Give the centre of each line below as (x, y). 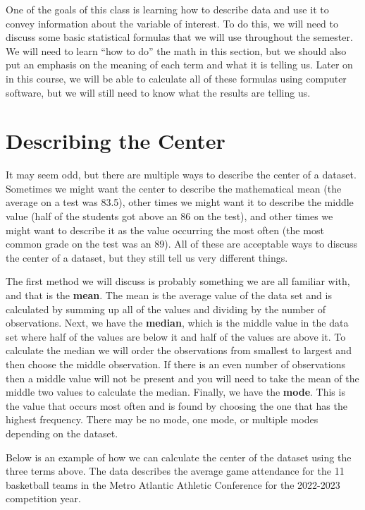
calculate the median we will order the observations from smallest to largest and (179, 350)
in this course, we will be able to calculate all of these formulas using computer (176, 78)
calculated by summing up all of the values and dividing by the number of (166, 309)
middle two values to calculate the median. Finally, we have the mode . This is (175, 392)
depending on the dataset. (62, 433)
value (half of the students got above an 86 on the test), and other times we (169, 216)
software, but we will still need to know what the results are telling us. (158, 92)
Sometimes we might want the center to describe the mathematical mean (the (174, 188)
